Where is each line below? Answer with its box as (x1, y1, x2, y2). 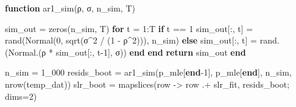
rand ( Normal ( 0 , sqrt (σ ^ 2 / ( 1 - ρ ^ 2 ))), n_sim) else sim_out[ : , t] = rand (5, 34, 277, 47)
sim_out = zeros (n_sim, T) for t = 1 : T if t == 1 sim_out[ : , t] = (5, 22, 253, 34)
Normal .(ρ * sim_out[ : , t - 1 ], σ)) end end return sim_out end (8, 45, 246, 58)
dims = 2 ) (5, 89, 37, 102)
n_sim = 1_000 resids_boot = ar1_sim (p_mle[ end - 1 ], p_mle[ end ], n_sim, (5, 66, 292, 79)
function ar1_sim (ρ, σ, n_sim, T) (5, 2, 135, 14)
